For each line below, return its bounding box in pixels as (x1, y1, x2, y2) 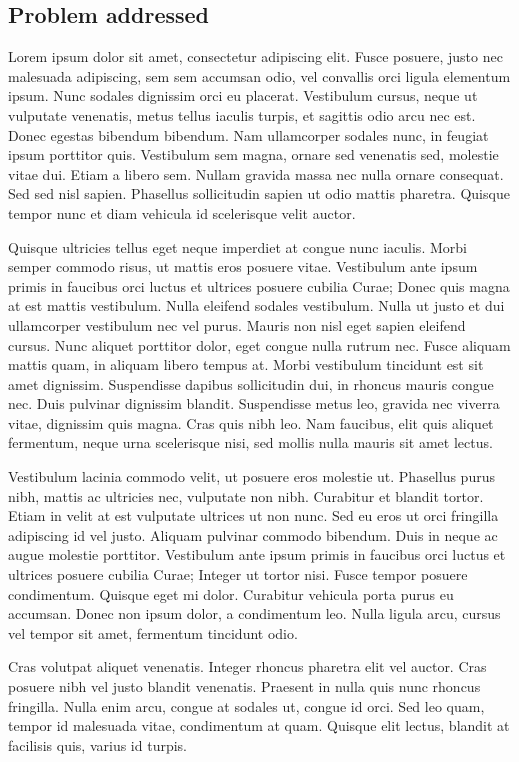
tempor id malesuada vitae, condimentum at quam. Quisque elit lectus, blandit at (8, 715, 510, 736)
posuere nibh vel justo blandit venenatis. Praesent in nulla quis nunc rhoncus (8, 676, 481, 697)
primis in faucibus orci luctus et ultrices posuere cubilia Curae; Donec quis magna (8, 275, 510, 296)
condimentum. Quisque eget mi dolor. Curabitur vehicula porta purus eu (8, 583, 454, 604)
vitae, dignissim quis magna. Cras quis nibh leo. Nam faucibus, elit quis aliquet (8, 412, 494, 433)
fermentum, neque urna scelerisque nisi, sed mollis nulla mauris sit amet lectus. (8, 432, 493, 453)
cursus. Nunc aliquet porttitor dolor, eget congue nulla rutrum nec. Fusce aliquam (8, 334, 511, 355)
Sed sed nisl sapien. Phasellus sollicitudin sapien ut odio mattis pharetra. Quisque (8, 183, 510, 204)
